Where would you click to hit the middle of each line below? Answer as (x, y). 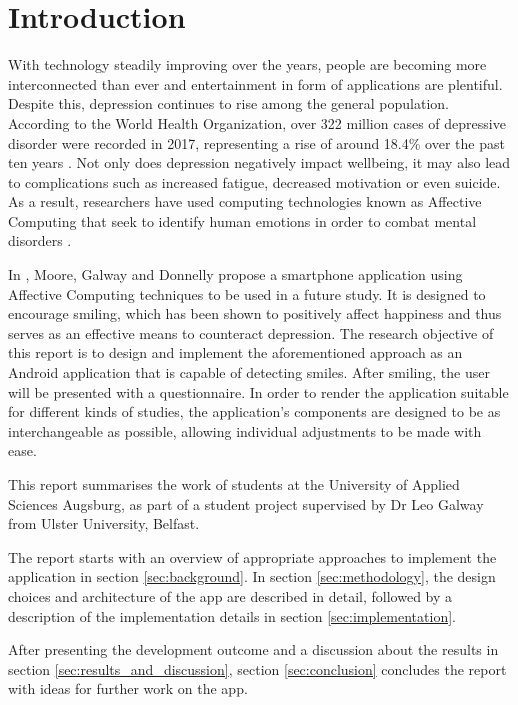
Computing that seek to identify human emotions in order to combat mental (242, 220)
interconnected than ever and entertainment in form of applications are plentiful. (255, 83)
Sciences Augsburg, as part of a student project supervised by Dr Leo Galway (246, 503)
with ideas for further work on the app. (128, 688)
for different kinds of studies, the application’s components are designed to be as (254, 411)
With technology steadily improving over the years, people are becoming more (247, 64)
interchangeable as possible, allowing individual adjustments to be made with (245, 430)
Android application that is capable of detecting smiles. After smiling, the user (249, 372)
